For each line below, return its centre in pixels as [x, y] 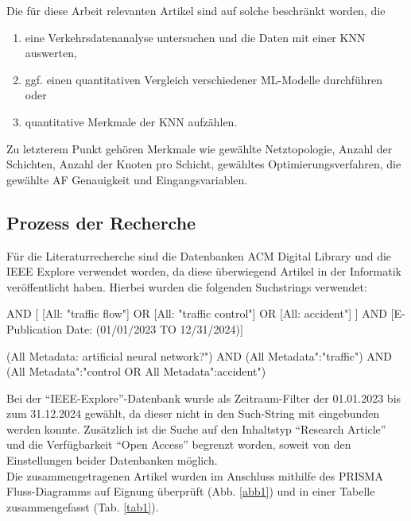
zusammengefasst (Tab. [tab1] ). [83, 506]
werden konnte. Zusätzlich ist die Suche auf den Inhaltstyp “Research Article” [196, 428]
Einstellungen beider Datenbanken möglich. [112, 460]
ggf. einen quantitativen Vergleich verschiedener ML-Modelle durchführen [204, 79]
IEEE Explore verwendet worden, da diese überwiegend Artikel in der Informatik [204, 271]
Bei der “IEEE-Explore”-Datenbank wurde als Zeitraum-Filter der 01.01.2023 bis [204, 398]
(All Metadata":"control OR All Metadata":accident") [136, 371]
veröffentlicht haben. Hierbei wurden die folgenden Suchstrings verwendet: [187, 286]
